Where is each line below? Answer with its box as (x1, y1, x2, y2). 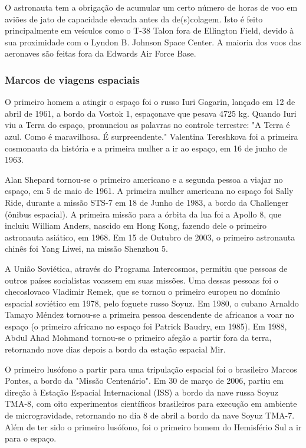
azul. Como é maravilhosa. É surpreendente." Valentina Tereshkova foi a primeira (5, 130, 298, 142)
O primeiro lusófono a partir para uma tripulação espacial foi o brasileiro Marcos (5, 363, 297, 375)
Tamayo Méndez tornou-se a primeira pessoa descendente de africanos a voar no (5, 308, 294, 321)
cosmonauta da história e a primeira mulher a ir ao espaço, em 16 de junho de (5, 141, 287, 154)
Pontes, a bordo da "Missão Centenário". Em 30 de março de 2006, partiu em (5, 374, 284, 387)
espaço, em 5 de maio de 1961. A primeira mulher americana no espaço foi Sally (5, 185, 294, 197)
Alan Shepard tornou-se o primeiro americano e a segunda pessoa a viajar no (5, 173, 283, 185)
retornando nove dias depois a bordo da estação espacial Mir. (5, 343, 226, 355)
